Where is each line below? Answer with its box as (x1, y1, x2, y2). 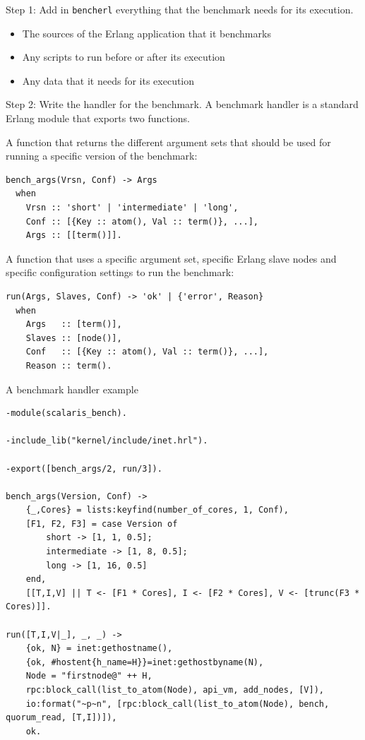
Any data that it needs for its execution (22, 73, 195, 88)
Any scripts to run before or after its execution (22, 49, 225, 64)
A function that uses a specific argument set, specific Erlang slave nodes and (6, 251, 337, 265)
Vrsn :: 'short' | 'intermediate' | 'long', (25, 203, 239, 213)
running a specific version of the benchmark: (6, 148, 198, 163)
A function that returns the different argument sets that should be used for (6, 134, 331, 149)
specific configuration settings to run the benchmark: (6, 265, 234, 280)
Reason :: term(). (25, 360, 112, 371)
